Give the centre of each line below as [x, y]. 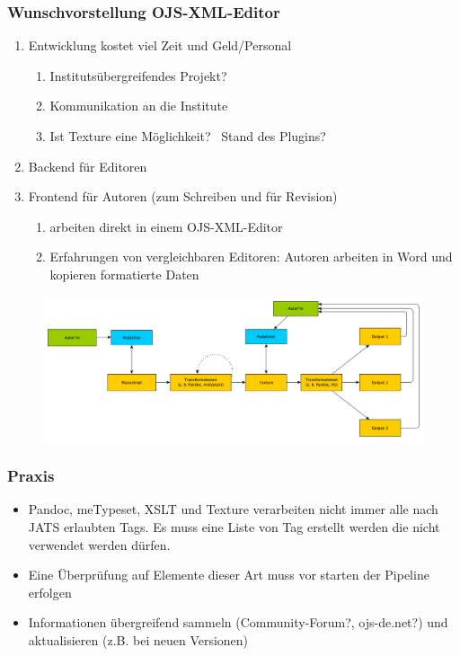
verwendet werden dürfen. [99, 544]
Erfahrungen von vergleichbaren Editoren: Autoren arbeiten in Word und [251, 257]
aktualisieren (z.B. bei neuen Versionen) [138, 640]
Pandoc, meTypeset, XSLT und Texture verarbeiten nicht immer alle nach [233, 509]
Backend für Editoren [88, 166]
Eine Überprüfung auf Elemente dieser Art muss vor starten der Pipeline [229, 575]
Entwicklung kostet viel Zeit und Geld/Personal [160, 45]
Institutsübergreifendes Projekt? [138, 75]
